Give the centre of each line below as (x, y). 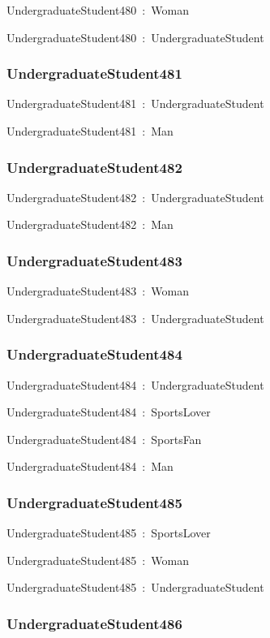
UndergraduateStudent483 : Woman (98, 291)
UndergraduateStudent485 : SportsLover (109, 533)
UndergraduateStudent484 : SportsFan (104, 439)
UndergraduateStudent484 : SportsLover (109, 412)
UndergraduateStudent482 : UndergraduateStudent (135, 197)
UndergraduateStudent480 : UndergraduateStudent (135, 37)
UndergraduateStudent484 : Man (90, 466)
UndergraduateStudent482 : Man (90, 224)
